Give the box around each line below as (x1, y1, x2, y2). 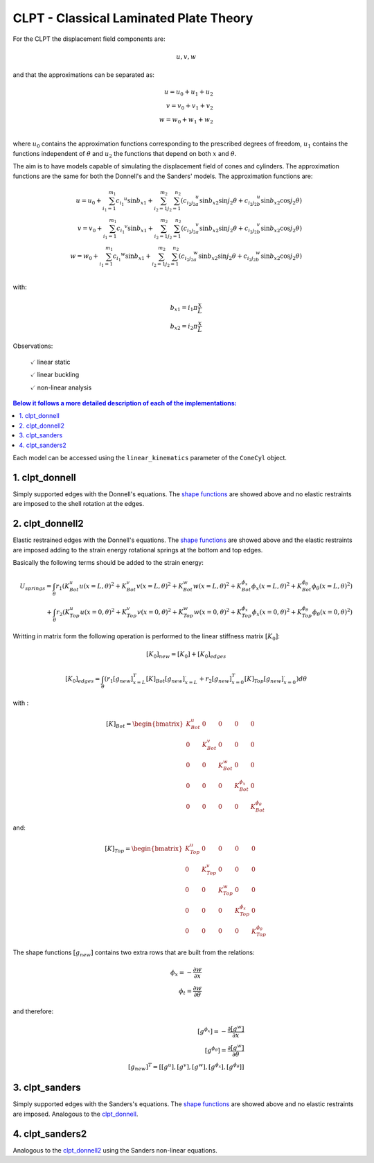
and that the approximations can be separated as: (12, 71, 155, 79)
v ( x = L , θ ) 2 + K (136, 581, 184, 591)
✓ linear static (30, 358, 71, 366)
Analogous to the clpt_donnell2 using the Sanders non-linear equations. (12, 1146, 217, 1154)
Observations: (12, 342, 53, 350)
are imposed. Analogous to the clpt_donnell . (12, 1110, 139, 1118)
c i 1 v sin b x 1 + (116, 223, 154, 235)
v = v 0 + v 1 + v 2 (166, 102, 214, 111)
